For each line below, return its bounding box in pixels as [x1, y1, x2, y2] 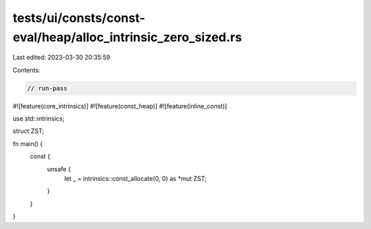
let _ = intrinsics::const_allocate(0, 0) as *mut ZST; [64, 175, 207, 183]
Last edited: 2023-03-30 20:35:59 [12, 53, 111, 62]
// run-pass [27, 84, 68, 92]
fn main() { [12, 139, 43, 147]
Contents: [12, 66, 41, 74]
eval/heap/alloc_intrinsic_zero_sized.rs [12, 29, 243, 45]
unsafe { [47, 165, 71, 173]
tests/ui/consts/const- [12, 10, 146, 25]
